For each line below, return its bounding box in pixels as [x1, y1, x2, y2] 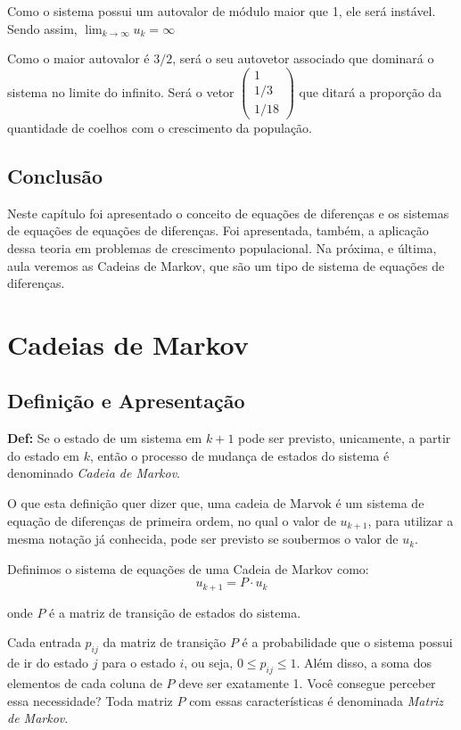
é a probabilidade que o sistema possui [242, 633, 453, 652]
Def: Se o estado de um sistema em [7, 429, 202, 447]
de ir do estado [7, 653, 89, 672]
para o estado [102, 653, 176, 672]
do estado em [7, 446, 79, 464]
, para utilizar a [367, 511, 454, 529]
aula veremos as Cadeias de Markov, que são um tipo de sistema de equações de [7, 256, 445, 275]
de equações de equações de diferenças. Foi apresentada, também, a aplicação [7, 221, 429, 240]
